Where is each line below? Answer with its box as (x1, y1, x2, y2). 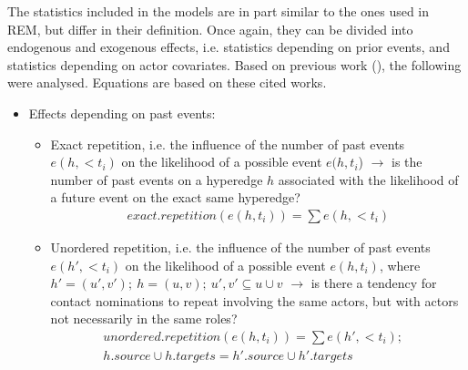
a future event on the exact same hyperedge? (50, 188, 300, 207)
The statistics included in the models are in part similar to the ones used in (7, 2, 430, 20)
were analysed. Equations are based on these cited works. (7, 73, 327, 92)
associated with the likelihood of (278, 170, 459, 189)
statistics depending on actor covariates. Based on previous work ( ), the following (7, 55, 462, 74)
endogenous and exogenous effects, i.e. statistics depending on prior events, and (7, 37, 450, 57)
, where (379, 255, 421, 274)
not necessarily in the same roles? (50, 309, 238, 328)
